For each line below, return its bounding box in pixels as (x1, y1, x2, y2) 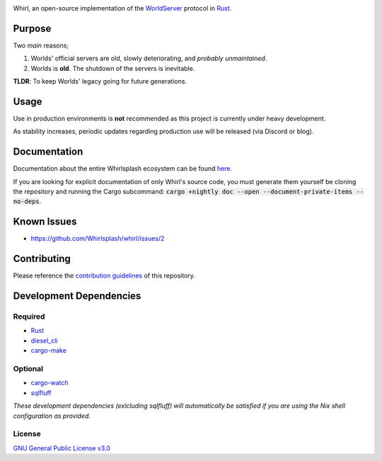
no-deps (13, 198, 40, 205)
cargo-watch (30, 379, 69, 387)
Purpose (13, 22, 52, 35)
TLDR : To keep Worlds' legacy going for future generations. (13, 77, 187, 86)
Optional (13, 363, 44, 373)
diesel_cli (30, 336, 58, 345)
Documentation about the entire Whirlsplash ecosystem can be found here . (13, 164, 233, 173)
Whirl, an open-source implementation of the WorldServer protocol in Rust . (13, 4, 232, 12)
